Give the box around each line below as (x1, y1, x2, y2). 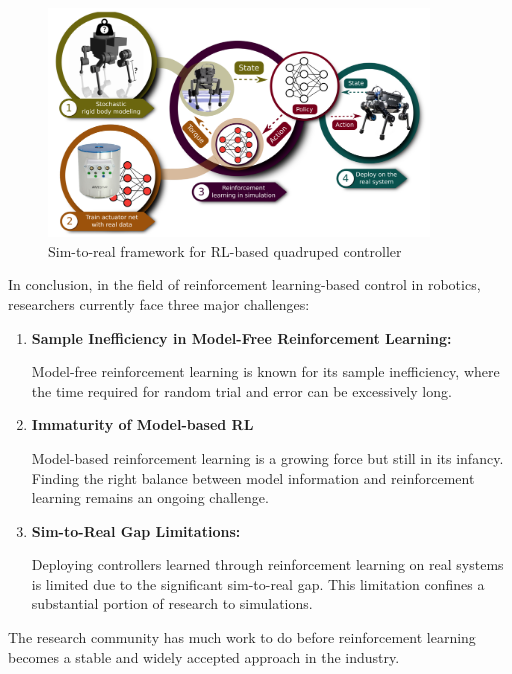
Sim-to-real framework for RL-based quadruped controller (48, 240, 402, 261)
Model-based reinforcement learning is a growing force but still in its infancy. (31, 447, 504, 468)
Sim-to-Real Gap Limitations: (31, 520, 241, 541)
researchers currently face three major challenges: (8, 293, 310, 314)
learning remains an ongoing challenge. (31, 487, 269, 508)
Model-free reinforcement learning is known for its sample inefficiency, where (31, 361, 500, 382)
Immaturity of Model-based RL (31, 414, 254, 435)
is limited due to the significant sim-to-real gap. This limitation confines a (31, 573, 485, 594)
